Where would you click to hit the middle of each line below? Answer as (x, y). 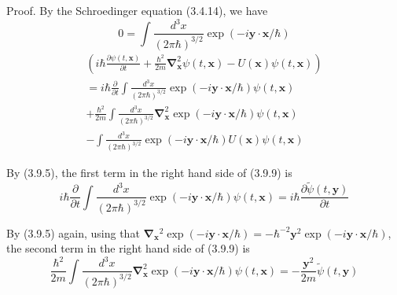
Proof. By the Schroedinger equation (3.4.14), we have (137, 10)
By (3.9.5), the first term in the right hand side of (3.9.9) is (149, 173)
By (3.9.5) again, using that (73, 232)
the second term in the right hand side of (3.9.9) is (128, 248)
